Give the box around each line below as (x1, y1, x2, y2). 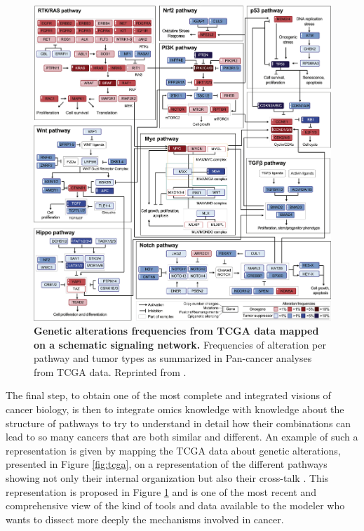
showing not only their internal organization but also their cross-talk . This (6, 471, 329, 485)
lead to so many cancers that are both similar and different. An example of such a (6, 429, 358, 444)
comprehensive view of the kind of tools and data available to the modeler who (6, 498, 345, 513)
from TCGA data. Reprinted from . (34, 364, 187, 379)
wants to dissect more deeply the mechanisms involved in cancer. (6, 511, 284, 526)
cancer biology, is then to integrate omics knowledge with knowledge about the (6, 402, 344, 417)
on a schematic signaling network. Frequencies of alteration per (34, 337, 327, 351)
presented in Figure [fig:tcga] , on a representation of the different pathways (6, 457, 328, 471)
